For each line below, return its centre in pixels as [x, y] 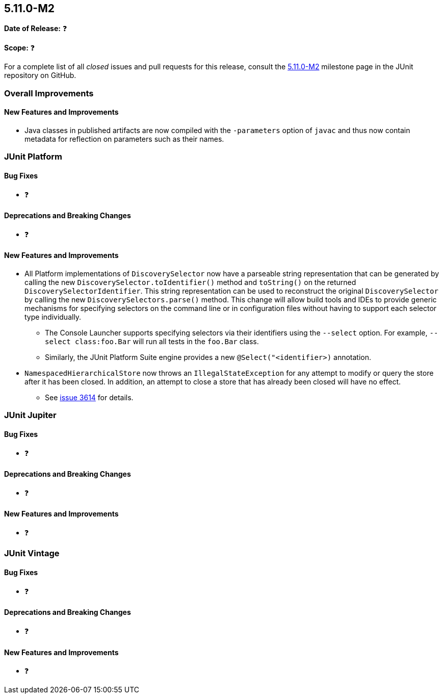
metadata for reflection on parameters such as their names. [124, 139]
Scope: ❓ [20, 48]
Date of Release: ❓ [36, 29]
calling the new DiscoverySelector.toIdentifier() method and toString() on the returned [190, 282]
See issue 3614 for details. [89, 398]
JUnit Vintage [32, 553]
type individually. [53, 317]
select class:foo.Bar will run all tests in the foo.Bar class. [152, 342]
